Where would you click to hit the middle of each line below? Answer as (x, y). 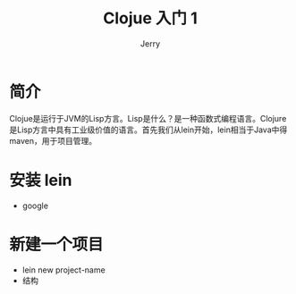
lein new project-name (63, 270)
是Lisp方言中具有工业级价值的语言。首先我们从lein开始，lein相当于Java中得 (148, 130)
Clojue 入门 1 (150, 18)
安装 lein (41, 180)
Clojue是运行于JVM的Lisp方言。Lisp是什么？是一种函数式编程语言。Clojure (148, 118)
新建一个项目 (57, 244)
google (35, 206)
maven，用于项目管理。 (53, 140)
